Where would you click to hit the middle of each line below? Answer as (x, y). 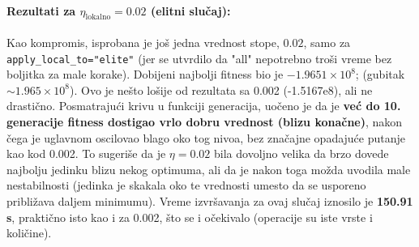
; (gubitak (380, 74)
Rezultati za (41, 10)
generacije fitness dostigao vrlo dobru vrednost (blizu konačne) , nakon (205, 122)
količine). (29, 233)
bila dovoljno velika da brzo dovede (301, 153)
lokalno (98, 17)
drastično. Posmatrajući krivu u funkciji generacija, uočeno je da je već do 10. (204, 106)
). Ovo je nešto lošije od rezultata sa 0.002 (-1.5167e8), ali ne (221, 89)
